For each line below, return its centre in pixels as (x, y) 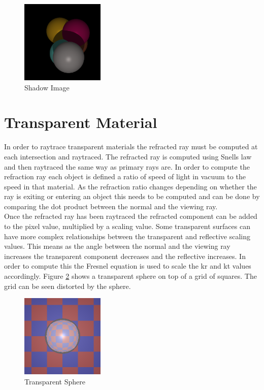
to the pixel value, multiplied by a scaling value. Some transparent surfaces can (127, 226)
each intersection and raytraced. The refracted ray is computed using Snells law (128, 156)
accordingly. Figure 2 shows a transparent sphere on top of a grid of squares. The (130, 276)
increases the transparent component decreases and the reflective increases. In (125, 256)
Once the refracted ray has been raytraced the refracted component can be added (131, 216)
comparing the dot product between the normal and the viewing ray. (111, 206)
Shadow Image (47, 87)
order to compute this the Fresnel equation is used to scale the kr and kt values (128, 266)
